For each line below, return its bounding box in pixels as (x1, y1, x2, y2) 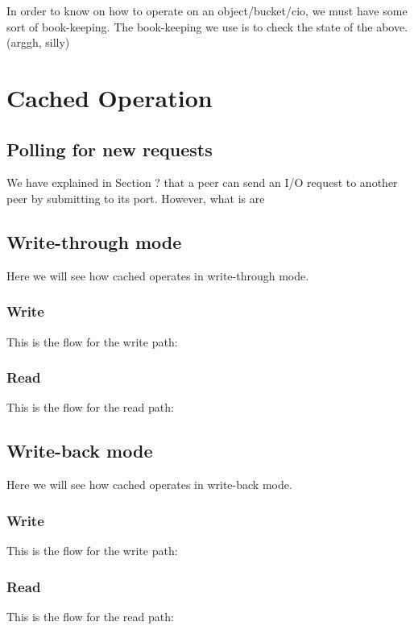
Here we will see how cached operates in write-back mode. (6, 476, 292, 493)
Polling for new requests (6, 136, 213, 161)
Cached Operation (6, 81, 213, 114)
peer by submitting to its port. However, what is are (6, 189, 265, 206)
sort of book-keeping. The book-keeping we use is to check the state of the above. (6, 18, 408, 35)
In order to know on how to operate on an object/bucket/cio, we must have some (6, 2, 408, 19)
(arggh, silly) (6, 34, 70, 51)
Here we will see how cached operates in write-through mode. (6, 267, 309, 284)
